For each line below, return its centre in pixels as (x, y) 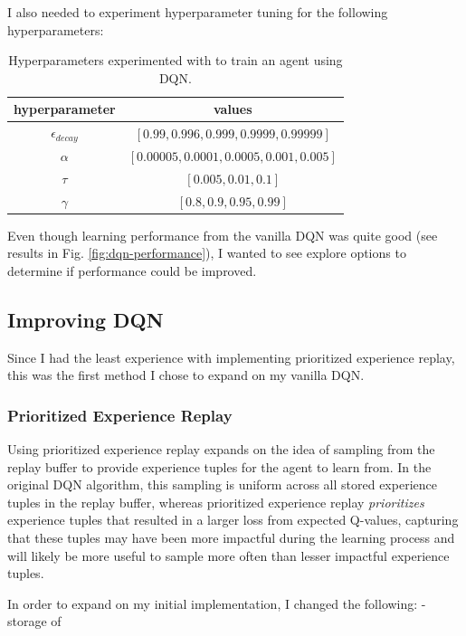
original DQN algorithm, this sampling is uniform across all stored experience (222, 484)
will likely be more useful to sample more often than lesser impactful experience (228, 555)
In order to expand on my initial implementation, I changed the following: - (217, 603)
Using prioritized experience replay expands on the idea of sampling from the (221, 449)
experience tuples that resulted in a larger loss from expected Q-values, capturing (233, 520)
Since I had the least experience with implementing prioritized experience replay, (231, 357)
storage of (34, 621)
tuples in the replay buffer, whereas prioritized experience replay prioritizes (216, 502)
